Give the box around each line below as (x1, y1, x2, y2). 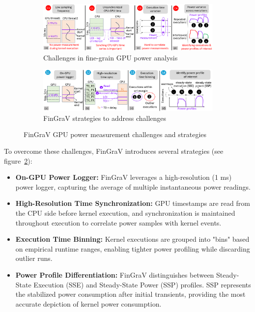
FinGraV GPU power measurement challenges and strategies (24, 129, 207, 140)
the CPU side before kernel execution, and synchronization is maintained (15, 207, 235, 218)
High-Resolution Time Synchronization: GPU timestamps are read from (15, 198, 250, 208)
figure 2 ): (4, 155, 32, 166)
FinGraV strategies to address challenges (43, 113, 167, 123)
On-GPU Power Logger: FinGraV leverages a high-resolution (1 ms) (15, 172, 232, 182)
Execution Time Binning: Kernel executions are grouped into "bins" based (15, 234, 250, 244)
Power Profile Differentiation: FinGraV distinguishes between (15, 269, 214, 280)
